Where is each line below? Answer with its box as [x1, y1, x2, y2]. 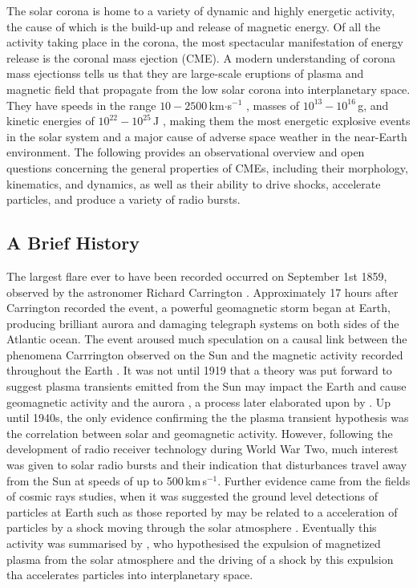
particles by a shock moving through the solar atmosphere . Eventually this [6, 519, 377, 536]
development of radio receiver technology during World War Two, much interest [6, 440, 399, 457]
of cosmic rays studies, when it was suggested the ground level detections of [6, 488, 379, 505]
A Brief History [6, 230, 140, 255]
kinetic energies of [6, 112, 95, 129]
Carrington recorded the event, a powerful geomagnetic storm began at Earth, [6, 299, 391, 316]
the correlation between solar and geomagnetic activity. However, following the [6, 424, 393, 441]
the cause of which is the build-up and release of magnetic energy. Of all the [6, 18, 381, 34]
